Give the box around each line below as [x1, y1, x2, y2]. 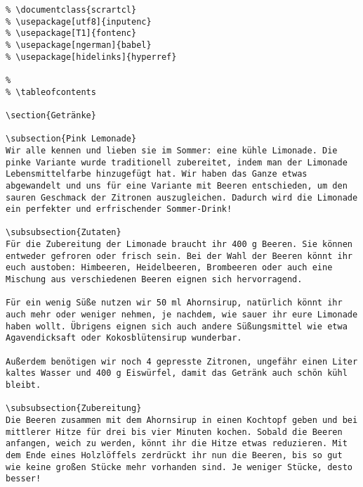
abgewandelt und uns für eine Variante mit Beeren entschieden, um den [6, 180, 348, 191]
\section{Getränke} [6, 110, 96, 120]
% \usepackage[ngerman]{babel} [6, 39, 152, 50]
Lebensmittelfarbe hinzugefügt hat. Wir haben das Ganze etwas [6, 169, 308, 179]
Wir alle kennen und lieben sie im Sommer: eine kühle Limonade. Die [6, 145, 338, 156]
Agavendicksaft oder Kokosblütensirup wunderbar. [6, 333, 242, 343]
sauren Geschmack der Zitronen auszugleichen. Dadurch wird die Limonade [6, 192, 358, 203]
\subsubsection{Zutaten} [6, 227, 121, 238]
